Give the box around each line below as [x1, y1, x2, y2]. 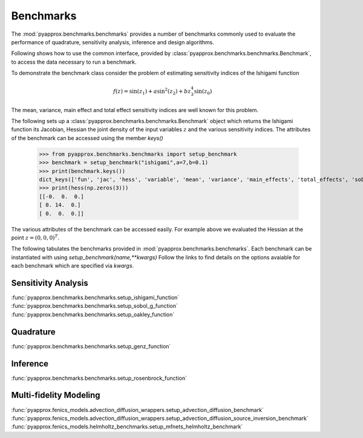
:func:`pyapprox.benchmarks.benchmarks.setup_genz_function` [11, 342, 171, 350]
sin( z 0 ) [194, 88, 212, 96]
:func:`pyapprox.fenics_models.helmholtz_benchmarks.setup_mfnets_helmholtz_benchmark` [11, 423, 243, 430]
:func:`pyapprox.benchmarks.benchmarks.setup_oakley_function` [11, 311, 175, 318]
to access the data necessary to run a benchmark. [11, 58, 137, 65]
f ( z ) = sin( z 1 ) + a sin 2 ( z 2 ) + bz [113, 87, 191, 96]
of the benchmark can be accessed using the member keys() [11, 134, 163, 142]
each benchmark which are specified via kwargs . [11, 262, 134, 270]
